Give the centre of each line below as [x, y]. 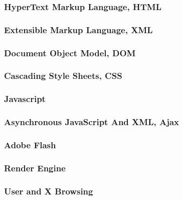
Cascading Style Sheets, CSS [63, 76]
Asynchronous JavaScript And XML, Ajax [92, 122]
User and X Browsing [49, 191]
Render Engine [35, 168]
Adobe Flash [30, 144]
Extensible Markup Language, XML [78, 29]
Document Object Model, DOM [70, 53]
